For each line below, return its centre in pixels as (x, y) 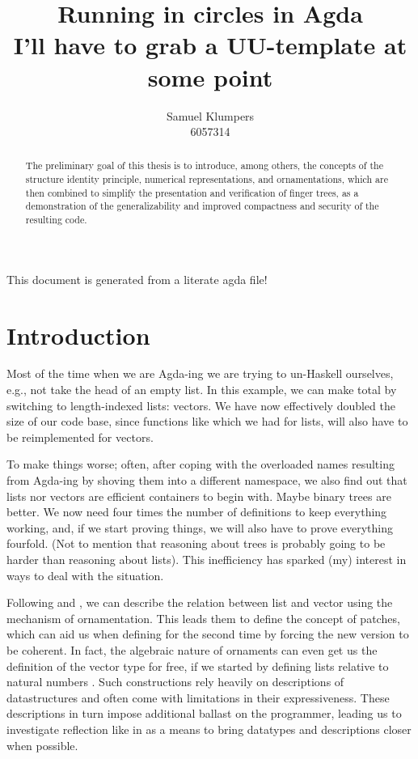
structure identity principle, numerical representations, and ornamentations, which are (207, 179)
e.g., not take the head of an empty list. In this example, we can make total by (202, 390)
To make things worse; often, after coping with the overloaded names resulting (201, 464)
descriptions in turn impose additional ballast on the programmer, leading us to (204, 713)
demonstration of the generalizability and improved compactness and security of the (202, 206)
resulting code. (56, 220)
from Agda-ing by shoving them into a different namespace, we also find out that (207, 480)
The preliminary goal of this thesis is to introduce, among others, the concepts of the (204, 165)
